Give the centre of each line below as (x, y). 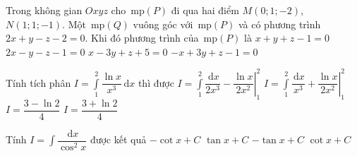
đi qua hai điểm (205, 10)
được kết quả (118, 139)
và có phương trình (279, 24)
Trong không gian (44, 10)
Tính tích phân (38, 82)
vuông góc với (163, 24)
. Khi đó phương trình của (142, 38)
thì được (156, 82)
